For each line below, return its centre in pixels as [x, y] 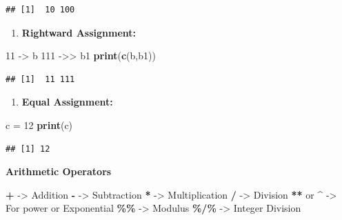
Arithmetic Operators [59, 171]
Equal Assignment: [67, 102]
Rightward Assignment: [79, 32]
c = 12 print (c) [39, 124]
